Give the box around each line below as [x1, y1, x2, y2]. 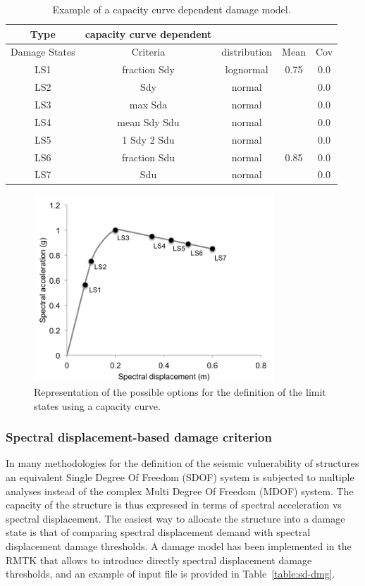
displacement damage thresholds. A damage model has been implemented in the [6, 538, 352, 553]
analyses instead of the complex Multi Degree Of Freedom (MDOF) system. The [6, 483, 354, 498]
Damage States [11, 44, 75, 59]
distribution [221, 44, 273, 59]
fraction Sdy [122, 62, 175, 77]
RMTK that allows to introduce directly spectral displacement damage [6, 552, 312, 567]
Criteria [131, 44, 166, 59]
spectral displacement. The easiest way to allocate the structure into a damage [6, 511, 345, 525]
